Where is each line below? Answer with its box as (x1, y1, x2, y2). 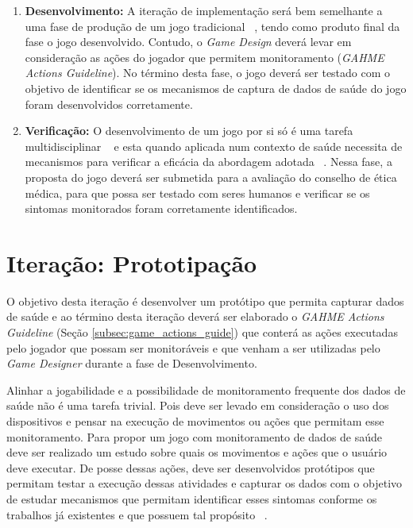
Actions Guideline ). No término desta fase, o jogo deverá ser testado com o (25, 64, 391, 81)
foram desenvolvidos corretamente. (25, 95, 193, 112)
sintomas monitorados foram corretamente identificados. (25, 200, 298, 217)
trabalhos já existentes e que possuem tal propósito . (6, 506, 268, 522)
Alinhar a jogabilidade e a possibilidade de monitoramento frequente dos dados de (6, 381, 406, 398)
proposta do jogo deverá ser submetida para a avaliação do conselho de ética (25, 168, 397, 185)
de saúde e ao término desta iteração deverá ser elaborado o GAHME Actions (6, 308, 384, 325)
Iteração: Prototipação (6, 246, 257, 279)
